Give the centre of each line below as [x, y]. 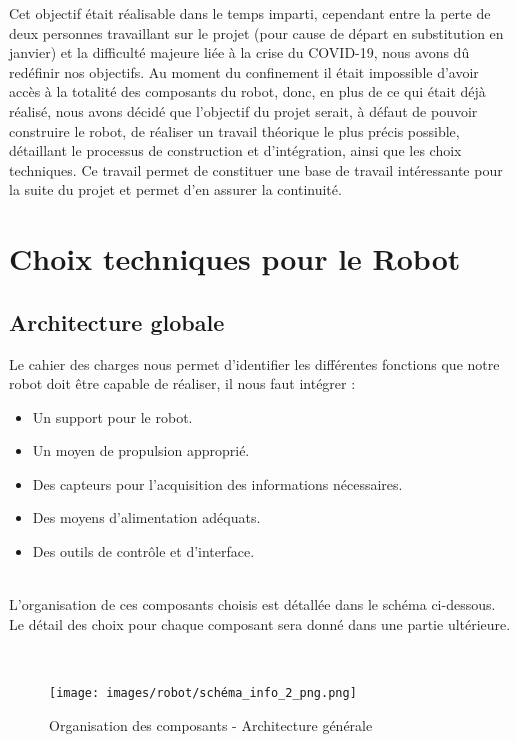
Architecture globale [117, 321]
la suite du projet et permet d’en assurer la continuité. [175, 189]
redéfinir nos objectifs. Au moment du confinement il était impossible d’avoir [244, 71]
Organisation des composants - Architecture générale [211, 724]
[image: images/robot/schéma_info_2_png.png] [203, 693]
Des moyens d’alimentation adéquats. [146, 517]
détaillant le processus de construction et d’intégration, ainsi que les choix [235, 150]
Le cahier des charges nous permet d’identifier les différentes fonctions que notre [254, 363]
